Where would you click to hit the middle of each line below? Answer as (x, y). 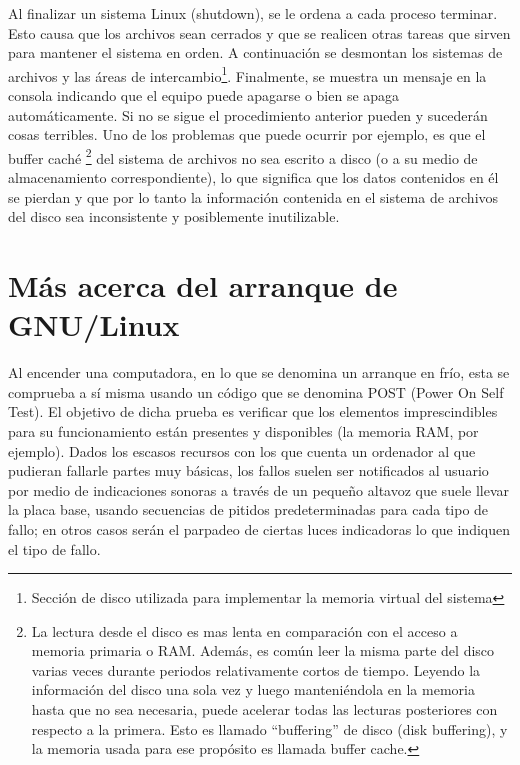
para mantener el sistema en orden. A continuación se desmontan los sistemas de (255, 52)
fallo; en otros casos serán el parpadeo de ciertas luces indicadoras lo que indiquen (259, 528)
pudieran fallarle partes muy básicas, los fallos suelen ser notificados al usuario (248, 470)
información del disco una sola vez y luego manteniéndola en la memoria (253, 689)
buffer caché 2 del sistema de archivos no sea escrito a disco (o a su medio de (243, 156)
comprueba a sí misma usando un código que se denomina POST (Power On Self (256, 391)
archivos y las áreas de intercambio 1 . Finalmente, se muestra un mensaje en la (247, 74)
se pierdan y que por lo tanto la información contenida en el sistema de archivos (253, 196)
